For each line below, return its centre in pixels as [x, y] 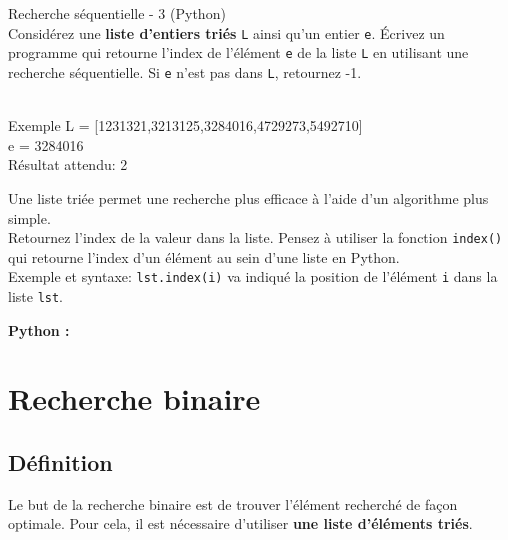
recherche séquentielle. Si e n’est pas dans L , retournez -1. [185, 71]
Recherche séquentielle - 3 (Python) [117, 13]
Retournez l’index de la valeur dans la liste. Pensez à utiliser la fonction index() [255, 237]
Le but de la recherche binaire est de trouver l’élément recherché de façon [233, 503]
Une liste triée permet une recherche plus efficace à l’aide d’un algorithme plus [248, 197]
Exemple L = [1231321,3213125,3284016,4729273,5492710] [185, 125]
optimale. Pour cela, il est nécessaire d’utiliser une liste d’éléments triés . [240, 523]
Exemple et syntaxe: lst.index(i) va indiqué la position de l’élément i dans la [253, 276]
